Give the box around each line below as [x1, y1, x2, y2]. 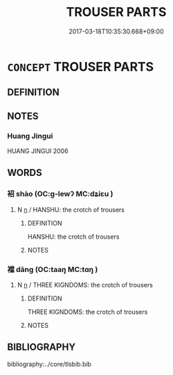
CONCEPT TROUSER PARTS [7, 58, 154, 74]
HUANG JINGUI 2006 [7, 147, 69, 155]
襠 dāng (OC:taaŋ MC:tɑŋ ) [7, 264, 98, 274]
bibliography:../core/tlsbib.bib [7, 360, 92, 368]
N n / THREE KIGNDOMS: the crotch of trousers [17, 281, 154, 289]
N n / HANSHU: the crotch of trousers [17, 205, 125, 214]
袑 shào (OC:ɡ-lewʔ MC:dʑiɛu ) [7, 189, 113, 199]
